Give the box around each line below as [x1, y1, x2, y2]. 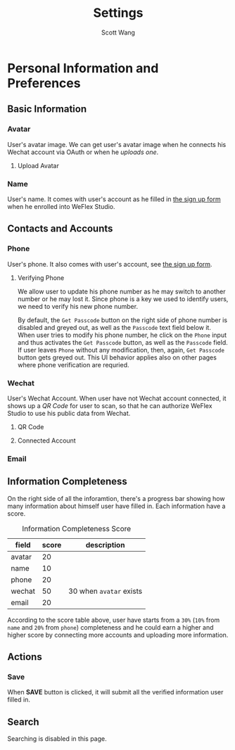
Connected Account [17, 436, 76, 445]
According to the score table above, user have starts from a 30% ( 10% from [7, 616, 220, 624]
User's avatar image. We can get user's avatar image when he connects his [7, 140, 227, 148]
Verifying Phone [17, 273, 65, 282]
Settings [93, 5, 144, 21]
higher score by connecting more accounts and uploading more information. [7, 630, 229, 639]
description [85, 540, 125, 549]
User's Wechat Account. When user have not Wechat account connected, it [7, 394, 227, 402]
